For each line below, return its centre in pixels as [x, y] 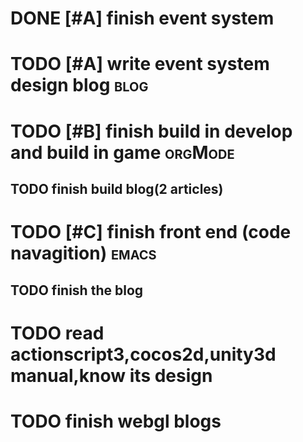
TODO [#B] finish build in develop [151, 131]
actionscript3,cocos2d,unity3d [143, 354]
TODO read [57, 333]
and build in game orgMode [122, 152]
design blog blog [79, 85]
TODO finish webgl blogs [116, 421]
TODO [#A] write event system [140, 64]
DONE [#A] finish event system [142, 18]
